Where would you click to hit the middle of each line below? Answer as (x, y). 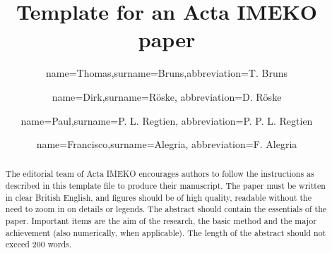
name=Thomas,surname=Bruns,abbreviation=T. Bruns (167, 73)
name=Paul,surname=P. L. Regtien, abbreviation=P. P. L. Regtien (167, 120)
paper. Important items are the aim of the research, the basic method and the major (161, 221)
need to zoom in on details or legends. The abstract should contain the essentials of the (166, 209)
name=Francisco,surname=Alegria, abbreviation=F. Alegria (167, 144)
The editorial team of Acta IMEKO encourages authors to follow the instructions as (160, 174)
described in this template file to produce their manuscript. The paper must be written (165, 186)
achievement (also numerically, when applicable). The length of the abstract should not (166, 232)
